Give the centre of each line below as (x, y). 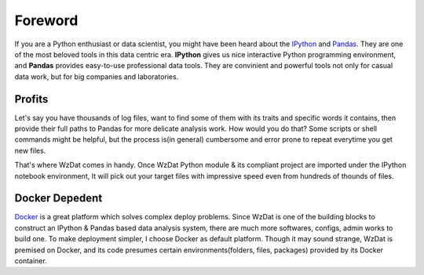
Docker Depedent (58, 199)
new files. (30, 150)
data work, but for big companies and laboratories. (97, 76)
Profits (31, 99)
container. (31, 261)
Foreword (46, 20)
